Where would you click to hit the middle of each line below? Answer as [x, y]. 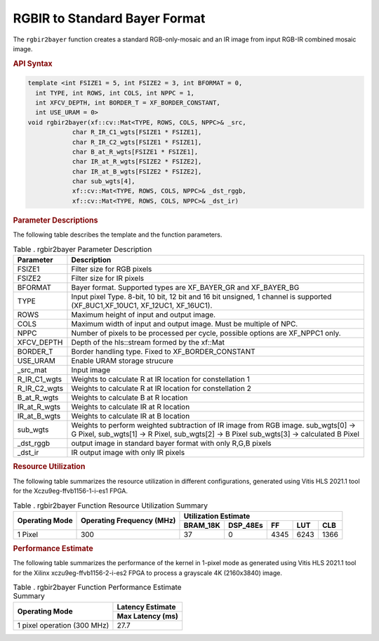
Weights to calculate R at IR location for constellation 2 [161, 388]
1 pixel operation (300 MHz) [63, 625]
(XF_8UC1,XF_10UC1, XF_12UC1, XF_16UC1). [142, 305]
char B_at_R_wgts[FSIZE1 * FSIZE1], [135, 152]
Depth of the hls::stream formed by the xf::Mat [148, 342]
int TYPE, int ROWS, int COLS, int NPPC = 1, [115, 93]
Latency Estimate [146, 607]
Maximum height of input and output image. [144, 315]
